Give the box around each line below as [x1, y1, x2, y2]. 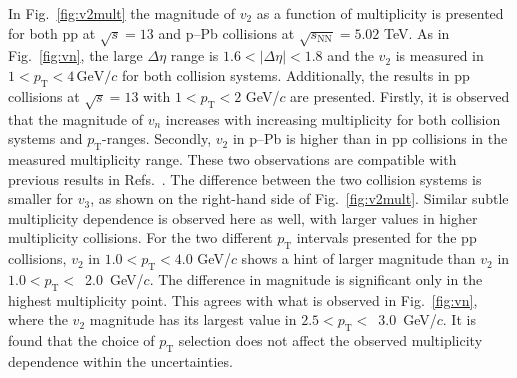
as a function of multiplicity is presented [256, 3, 504, 23]
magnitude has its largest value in [89, 309, 297, 330]
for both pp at [8, 22, 96, 43]
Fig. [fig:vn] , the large [8, 45, 143, 66]
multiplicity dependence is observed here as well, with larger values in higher [8, 207, 478, 228]
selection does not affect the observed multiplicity [178, 330, 483, 351]
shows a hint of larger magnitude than [241, 248, 476, 269]
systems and [8, 128, 83, 149]
